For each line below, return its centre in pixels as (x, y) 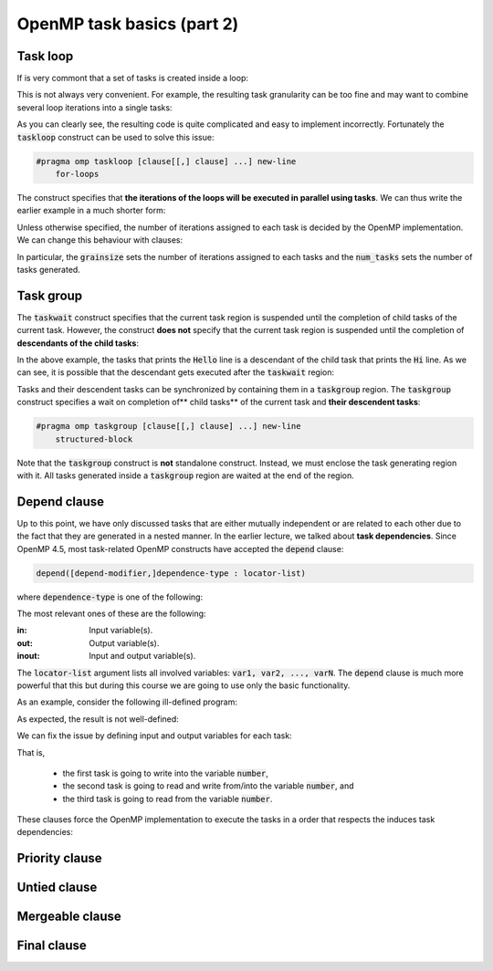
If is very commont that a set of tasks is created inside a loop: (133, 78)
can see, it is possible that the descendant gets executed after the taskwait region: (176, 372)
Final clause (52, 946)
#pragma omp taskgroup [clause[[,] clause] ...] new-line (168, 426)
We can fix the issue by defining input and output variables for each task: (154, 736)
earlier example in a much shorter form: (91, 211)
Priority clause (59, 858)
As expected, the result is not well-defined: (98, 719)
